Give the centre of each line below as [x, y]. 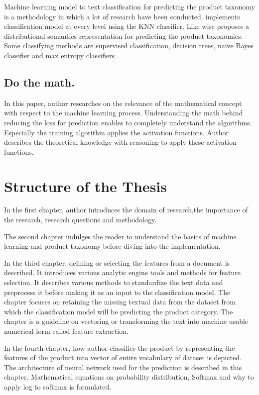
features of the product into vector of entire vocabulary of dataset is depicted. [123, 357]
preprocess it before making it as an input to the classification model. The [117, 292]
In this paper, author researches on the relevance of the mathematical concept [123, 103]
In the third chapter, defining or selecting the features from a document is [117, 262]
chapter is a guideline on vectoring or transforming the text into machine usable [126, 321]
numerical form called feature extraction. [66, 331]
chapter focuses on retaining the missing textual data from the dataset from [120, 302]
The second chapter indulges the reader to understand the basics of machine [120, 236]
